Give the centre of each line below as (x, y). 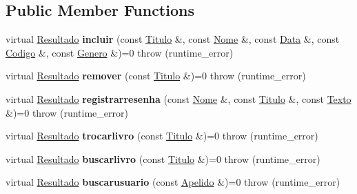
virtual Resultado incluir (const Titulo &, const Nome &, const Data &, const (173, 39)
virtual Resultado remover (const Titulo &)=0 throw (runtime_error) (156, 76)
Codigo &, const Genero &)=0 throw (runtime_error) (120, 52)
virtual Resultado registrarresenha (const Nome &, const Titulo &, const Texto (178, 98)
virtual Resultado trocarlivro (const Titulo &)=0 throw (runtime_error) (162, 136)
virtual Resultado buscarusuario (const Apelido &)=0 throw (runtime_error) (173, 182)
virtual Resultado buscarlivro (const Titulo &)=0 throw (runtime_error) (163, 158)
